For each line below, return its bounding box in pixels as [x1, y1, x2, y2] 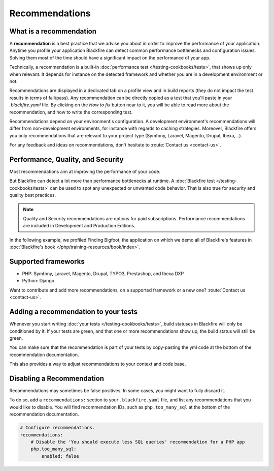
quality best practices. [9, 192, 56, 198]
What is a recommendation [9, 27, 96, 36]
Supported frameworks [9, 257, 85, 266]
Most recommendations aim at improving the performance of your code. [9, 168, 161, 175]
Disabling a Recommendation [9, 374, 104, 382]
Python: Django [22, 278, 55, 284]
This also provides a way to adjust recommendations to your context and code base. [9, 361, 186, 367]
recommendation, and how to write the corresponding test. [9, 109, 133, 115]
